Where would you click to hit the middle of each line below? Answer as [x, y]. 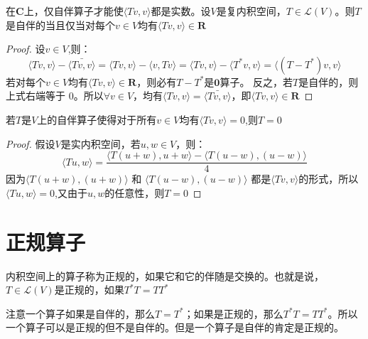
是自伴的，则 [329, 81]
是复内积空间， [251, 11]
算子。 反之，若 [256, 81]
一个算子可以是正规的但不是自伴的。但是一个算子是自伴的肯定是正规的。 [175, 327]
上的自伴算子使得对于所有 [97, 119]
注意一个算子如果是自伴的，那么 [80, 313]
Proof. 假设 [31, 143]
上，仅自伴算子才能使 [74, 11]
